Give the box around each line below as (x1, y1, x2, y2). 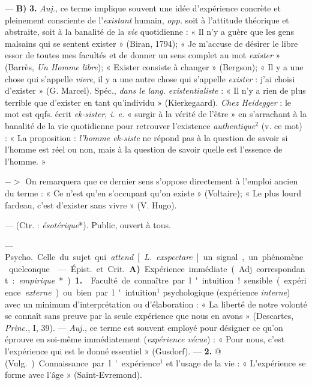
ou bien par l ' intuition (63, 286, 157, 299)
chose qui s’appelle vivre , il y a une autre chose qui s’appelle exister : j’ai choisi (5, 72, 295, 85)
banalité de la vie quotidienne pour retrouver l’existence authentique (5, 119, 256, 132)
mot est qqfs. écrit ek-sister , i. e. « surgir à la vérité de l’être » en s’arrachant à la (5, 108, 307, 120)
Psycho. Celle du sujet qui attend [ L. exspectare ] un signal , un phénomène (5, 250, 304, 263)
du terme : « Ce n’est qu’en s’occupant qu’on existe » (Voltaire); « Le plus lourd (5, 186, 302, 199)
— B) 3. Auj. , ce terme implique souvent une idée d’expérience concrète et (5, 2, 281, 14)
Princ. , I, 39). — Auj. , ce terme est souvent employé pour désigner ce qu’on (5, 321, 283, 333)
